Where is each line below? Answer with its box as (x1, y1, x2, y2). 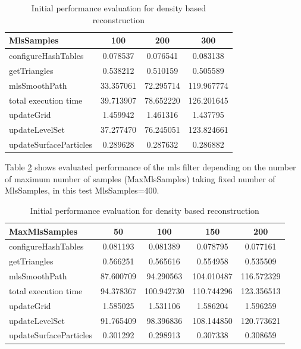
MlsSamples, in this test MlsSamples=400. (5, 184, 159, 197)
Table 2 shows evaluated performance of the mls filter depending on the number (5, 161, 296, 173)
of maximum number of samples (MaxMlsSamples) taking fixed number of (5, 172, 275, 185)
